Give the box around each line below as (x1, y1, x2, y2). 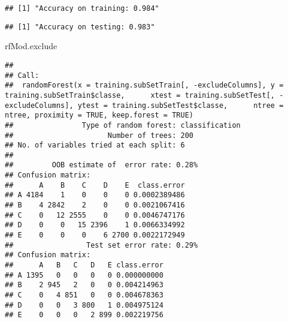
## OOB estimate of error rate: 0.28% (5, 161, 198, 170)
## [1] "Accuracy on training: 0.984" (5, 4, 159, 13)
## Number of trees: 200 (5, 131, 193, 140)
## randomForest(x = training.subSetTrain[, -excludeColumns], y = (5, 81, 284, 90)
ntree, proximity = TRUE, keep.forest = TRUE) (5, 111, 193, 120)
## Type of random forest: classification (5, 121, 241, 130)
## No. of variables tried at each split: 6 (5, 141, 185, 150)
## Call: (5, 71, 40, 80)
